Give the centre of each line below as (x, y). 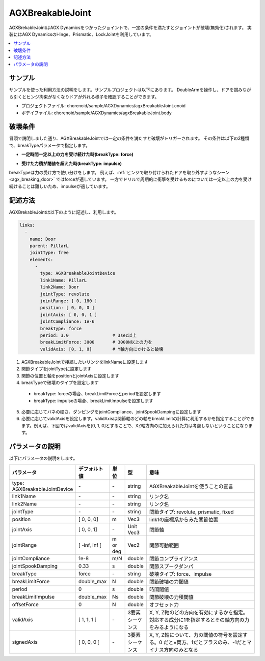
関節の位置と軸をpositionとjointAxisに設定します (70, 376)
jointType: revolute (65, 294)
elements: (41, 259)
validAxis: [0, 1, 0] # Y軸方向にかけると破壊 (102, 349)
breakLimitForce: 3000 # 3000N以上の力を (96, 342)
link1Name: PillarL (63, 280)
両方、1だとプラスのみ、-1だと (212, 642)
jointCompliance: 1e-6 (67, 322)
